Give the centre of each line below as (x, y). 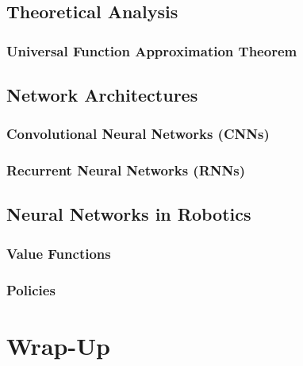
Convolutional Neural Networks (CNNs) (138, 134)
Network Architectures (102, 95)
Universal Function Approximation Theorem (152, 50)
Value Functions (59, 253)
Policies (31, 289)
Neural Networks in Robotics (129, 214)
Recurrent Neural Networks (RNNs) (126, 170)
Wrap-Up (58, 345)
